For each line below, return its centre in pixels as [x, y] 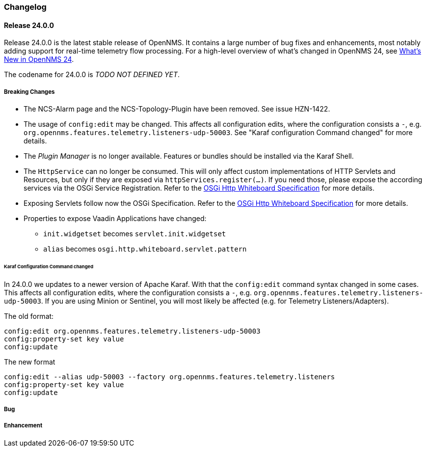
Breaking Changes [29, 92]
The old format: [29, 316]
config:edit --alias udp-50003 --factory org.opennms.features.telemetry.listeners [170, 377]
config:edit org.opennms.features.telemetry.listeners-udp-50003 [132, 331]
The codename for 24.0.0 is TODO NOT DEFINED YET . [92, 75]
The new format [30, 362]
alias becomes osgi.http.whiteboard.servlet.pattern [145, 249]
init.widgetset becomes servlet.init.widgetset [135, 234]
